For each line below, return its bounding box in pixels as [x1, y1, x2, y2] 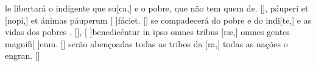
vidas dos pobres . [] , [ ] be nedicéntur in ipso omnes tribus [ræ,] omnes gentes [5, 25, 290, 38]
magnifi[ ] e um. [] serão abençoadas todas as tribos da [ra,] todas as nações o [5, 37, 288, 50]
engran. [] [5, 49, 40, 62]
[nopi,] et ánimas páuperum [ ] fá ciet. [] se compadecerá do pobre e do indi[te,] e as [5, 13, 312, 26]
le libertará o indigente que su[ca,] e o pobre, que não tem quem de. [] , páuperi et [5, 2, 309, 14]
